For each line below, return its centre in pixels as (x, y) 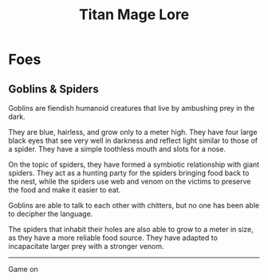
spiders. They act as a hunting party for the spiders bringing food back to (129, 173)
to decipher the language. (51, 214)
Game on (23, 269)
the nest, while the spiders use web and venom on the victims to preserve (130, 181)
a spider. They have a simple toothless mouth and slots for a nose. (117, 149)
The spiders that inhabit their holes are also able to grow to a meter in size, (131, 229)
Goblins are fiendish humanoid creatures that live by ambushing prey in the (132, 108)
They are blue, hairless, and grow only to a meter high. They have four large (133, 132)
